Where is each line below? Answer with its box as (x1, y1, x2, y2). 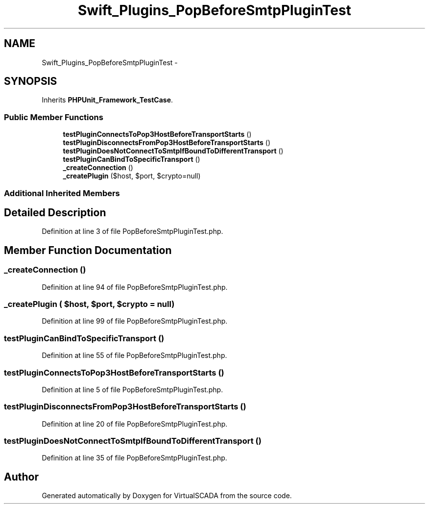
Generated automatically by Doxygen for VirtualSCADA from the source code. (42, 491, 292, 500)
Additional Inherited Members (4, 188, 120, 198)
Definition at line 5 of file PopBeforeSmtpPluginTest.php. (42, 385, 223, 394)
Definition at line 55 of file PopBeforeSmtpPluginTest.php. (42, 351, 227, 360)
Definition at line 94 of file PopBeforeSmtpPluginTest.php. (42, 282, 228, 291)
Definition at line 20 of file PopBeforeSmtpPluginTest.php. (42, 419, 228, 428)
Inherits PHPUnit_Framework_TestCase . (42, 96, 173, 104)
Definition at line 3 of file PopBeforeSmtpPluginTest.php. (42, 227, 223, 236)
